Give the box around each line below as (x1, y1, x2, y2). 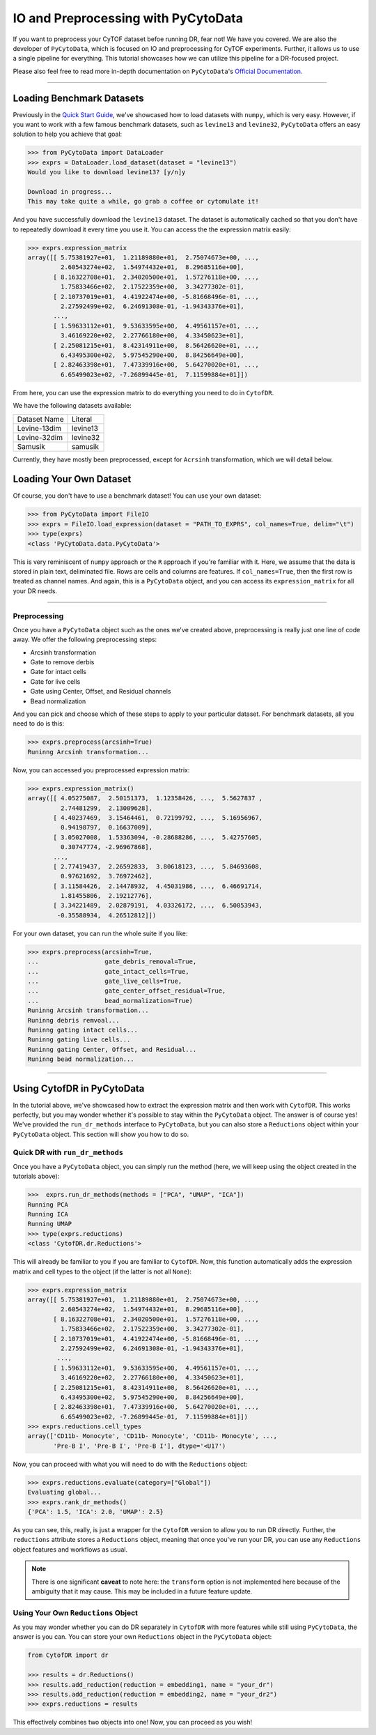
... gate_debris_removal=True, (27, 958, 197, 965)
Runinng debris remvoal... (27, 1016, 120, 1024)
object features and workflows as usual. (13, 1545, 128, 1554)
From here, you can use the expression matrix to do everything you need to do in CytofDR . (13, 388, 274, 397)
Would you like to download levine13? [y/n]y (27, 168, 186, 176)
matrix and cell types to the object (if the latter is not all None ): (13, 1267, 191, 1276)
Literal (71, 414, 93, 424)
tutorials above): (13, 1172, 60, 1181)
